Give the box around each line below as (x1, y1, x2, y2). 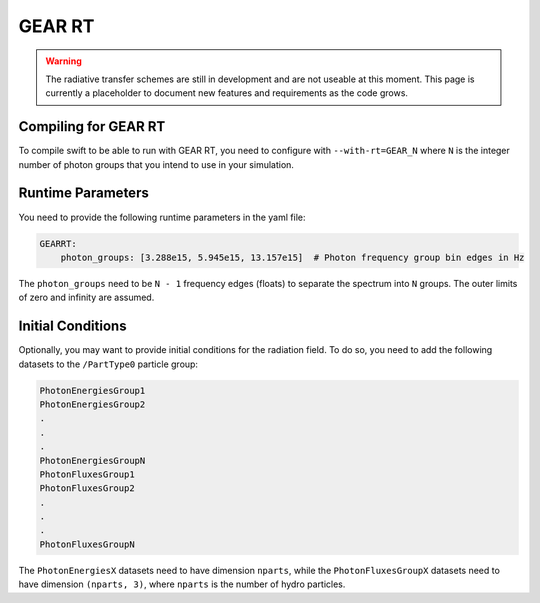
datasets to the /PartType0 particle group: (18, 358, 199, 370)
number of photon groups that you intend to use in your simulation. (18, 158, 295, 170)
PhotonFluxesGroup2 (39, 483, 135, 494)
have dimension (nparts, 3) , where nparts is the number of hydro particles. (18, 578, 346, 590)
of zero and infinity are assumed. (18, 291, 155, 304)
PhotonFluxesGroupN (39, 538, 135, 550)
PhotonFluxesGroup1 (39, 468, 135, 480)
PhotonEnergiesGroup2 (39, 398, 146, 410)
